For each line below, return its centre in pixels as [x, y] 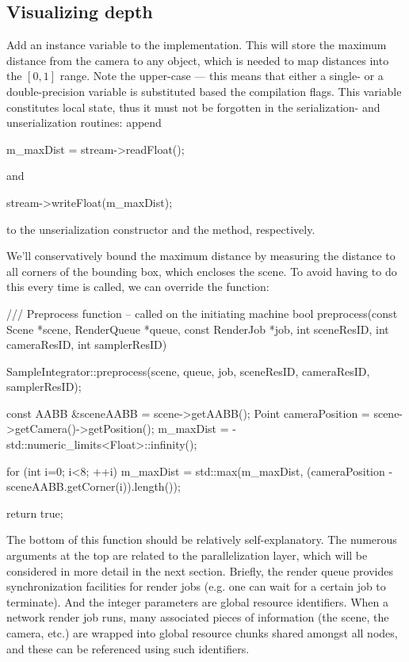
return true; [35, 513]
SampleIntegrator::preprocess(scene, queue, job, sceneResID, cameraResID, [188, 371]
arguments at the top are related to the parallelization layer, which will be [187, 555]
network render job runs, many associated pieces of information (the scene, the [198, 617]
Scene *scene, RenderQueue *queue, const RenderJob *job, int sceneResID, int [198, 329]
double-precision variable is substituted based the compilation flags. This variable [204, 91]
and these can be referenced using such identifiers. [128, 648]
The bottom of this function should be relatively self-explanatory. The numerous [202, 540]
